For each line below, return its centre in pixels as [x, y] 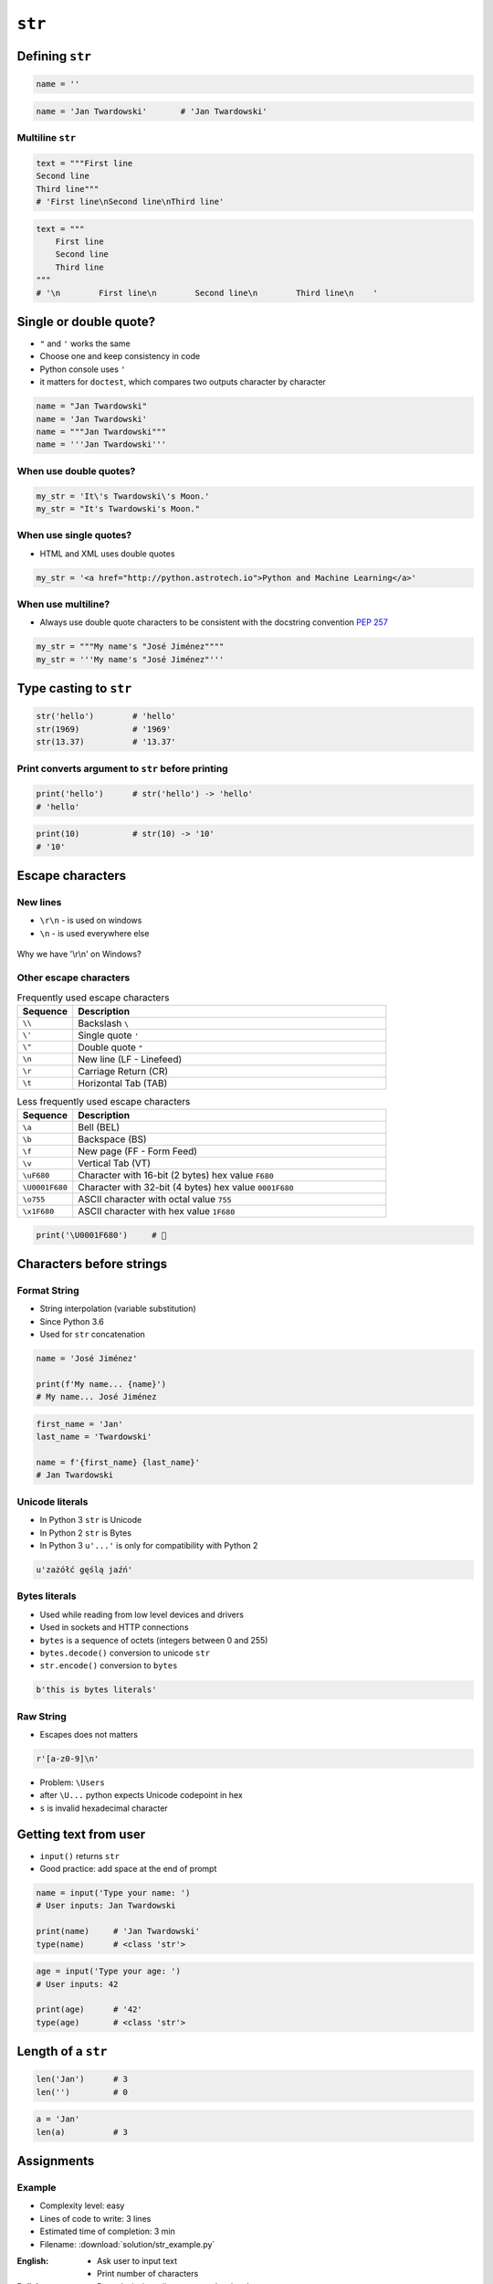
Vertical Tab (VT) [114, 1163]
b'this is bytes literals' [96, 1690]
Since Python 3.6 [72, 1321]
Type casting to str [74, 688]
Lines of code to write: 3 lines [95, 2218]
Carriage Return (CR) [123, 1071]
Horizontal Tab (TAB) [123, 1083]
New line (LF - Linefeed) [130, 1059]
